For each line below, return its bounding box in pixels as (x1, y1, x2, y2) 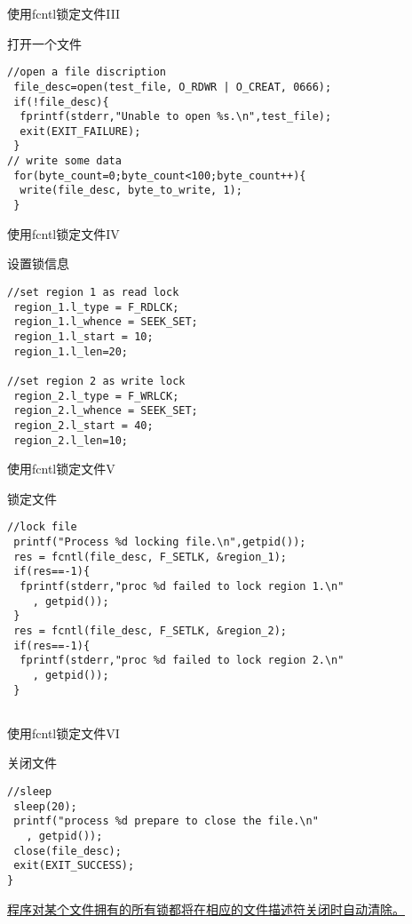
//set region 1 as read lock (7, 285, 179, 299)
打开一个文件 (7, 34, 82, 52)
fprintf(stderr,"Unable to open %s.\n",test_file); (20, 110, 332, 123)
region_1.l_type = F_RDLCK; (13, 300, 179, 314)
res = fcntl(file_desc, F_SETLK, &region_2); (13, 624, 287, 637)
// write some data (7, 155, 122, 168)
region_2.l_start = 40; (13, 418, 154, 432)
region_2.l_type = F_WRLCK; (13, 389, 179, 402)
